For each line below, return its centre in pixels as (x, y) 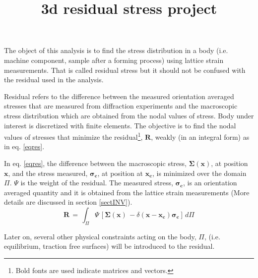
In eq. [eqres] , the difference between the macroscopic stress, (95, 163)
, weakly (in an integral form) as (200, 137)
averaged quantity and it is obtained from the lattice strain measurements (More (127, 192)
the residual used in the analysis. (54, 80)
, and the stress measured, (48, 173)
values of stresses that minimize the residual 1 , (73, 136)
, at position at (120, 173)
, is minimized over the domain (199, 173)
